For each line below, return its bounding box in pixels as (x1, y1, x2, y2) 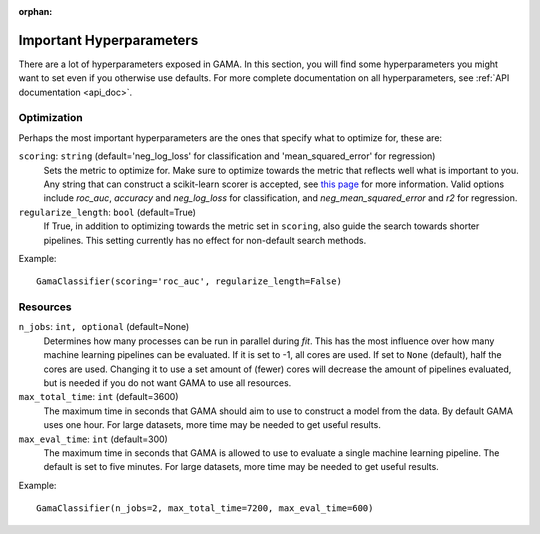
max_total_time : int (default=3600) (18, 391, 179, 403)
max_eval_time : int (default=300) (18, 433, 169, 445)
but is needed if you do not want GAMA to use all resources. (43, 377, 292, 389)
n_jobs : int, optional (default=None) (18, 321, 190, 333)
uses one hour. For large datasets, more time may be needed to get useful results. (43, 419, 382, 431)
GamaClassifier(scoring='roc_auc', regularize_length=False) (36, 276, 342, 287)
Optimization (18, 111, 84, 125)
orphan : (18, 6, 53, 17)
